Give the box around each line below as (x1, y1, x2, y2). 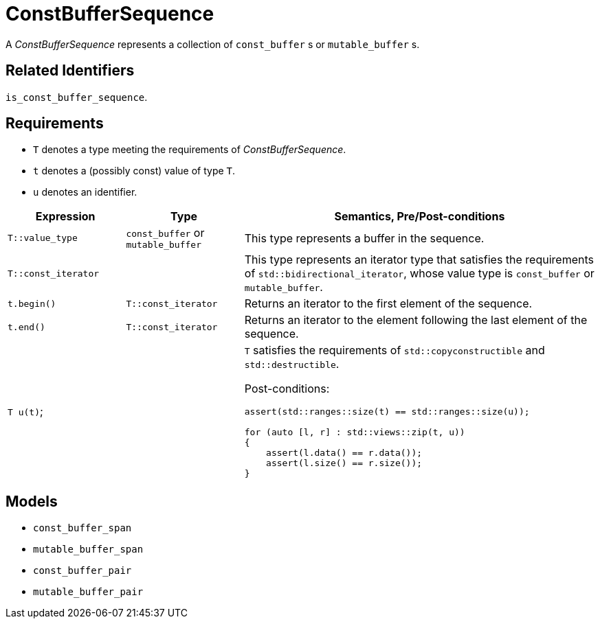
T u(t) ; (8, 404, 43, 418)
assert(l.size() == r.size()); (266, 458, 423, 469)
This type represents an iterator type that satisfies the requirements (244, 253, 594, 267)
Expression (35, 209, 96, 224)
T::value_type (8, 233, 78, 244)
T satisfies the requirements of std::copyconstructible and (244, 343, 545, 358)
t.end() (8, 321, 45, 332)
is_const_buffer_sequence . (5, 91, 148, 103)
